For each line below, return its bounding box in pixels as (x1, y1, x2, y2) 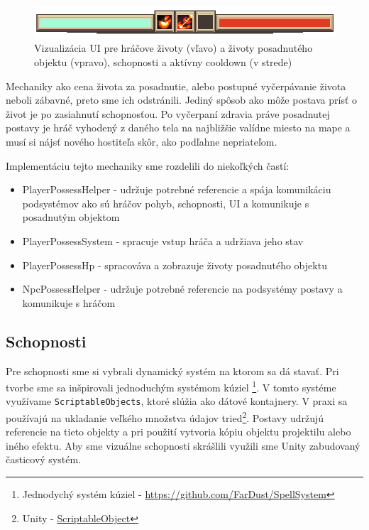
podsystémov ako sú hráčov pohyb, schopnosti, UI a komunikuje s (22, 195, 309, 210)
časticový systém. (6, 452, 81, 467)
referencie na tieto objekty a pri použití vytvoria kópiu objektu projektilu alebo (6, 424, 351, 439)
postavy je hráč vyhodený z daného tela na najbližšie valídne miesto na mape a (6, 120, 351, 135)
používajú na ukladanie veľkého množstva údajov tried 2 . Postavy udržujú (6, 409, 324, 425)
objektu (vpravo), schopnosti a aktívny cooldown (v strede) (34, 54, 292, 69)
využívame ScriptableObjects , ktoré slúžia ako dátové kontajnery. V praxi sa (6, 394, 348, 409)
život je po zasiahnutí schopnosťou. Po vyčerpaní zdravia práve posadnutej (6, 106, 330, 121)
